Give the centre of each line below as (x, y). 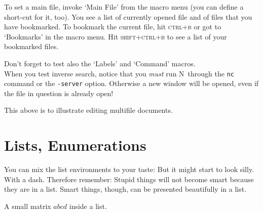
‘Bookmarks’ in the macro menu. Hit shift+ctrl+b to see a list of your (116, 36)
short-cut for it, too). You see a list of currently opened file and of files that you (128, 16)
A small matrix (28, 206)
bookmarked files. (31, 46)
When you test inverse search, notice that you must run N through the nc (119, 73)
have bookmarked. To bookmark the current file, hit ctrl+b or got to (113, 27)
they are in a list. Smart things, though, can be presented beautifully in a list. (125, 189)
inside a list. (88, 206)
